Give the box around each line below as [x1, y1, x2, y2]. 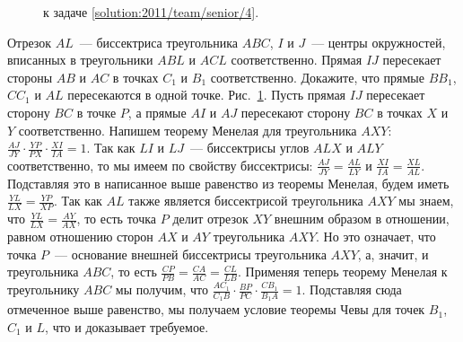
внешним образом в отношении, [274, 209, 450, 228]
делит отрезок [172, 209, 249, 228]
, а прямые [127, 102, 187, 121]
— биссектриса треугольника [79, 32, 239, 51]
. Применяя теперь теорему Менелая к [237, 262, 448, 281]
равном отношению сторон [7, 227, 153, 246]
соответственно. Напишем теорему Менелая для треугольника [18, 120, 357, 139]
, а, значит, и [357, 244, 429, 263]
